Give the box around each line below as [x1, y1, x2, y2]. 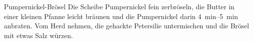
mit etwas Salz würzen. [4, 30, 73, 40]
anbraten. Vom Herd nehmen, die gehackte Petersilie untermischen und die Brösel [4, 21, 249, 31]
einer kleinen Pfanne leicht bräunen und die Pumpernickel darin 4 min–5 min [4, 11, 238, 21]
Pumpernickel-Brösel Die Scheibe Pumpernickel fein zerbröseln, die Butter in [4, 1, 235, 11]
